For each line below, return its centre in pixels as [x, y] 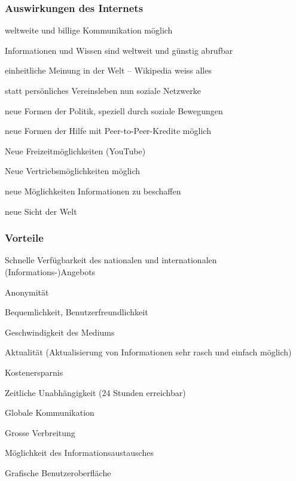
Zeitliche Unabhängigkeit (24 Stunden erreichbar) [95, 392]
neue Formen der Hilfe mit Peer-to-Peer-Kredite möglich [108, 131]
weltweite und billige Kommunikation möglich [89, 30]
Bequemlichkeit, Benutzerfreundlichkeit [77, 312]
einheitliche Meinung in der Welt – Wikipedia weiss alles [108, 70]
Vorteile [24, 238]
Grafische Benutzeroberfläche [58, 472]
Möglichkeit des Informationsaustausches [79, 453]
